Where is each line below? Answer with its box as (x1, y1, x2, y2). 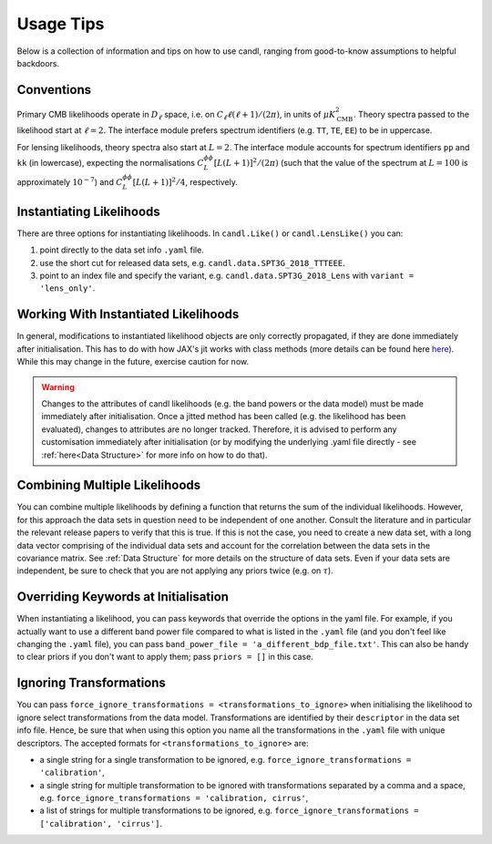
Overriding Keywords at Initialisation (16, 589, 230, 605)
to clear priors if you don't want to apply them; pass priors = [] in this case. (16, 652, 313, 663)
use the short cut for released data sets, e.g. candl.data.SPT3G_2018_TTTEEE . (39, 257, 345, 268)
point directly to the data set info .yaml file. (39, 244, 204, 255)
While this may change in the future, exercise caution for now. (16, 356, 250, 367)
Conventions (16, 82, 92, 98)
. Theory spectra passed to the (354, 108, 469, 119)
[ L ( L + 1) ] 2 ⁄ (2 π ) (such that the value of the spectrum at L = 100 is (213, 156, 468, 169)
